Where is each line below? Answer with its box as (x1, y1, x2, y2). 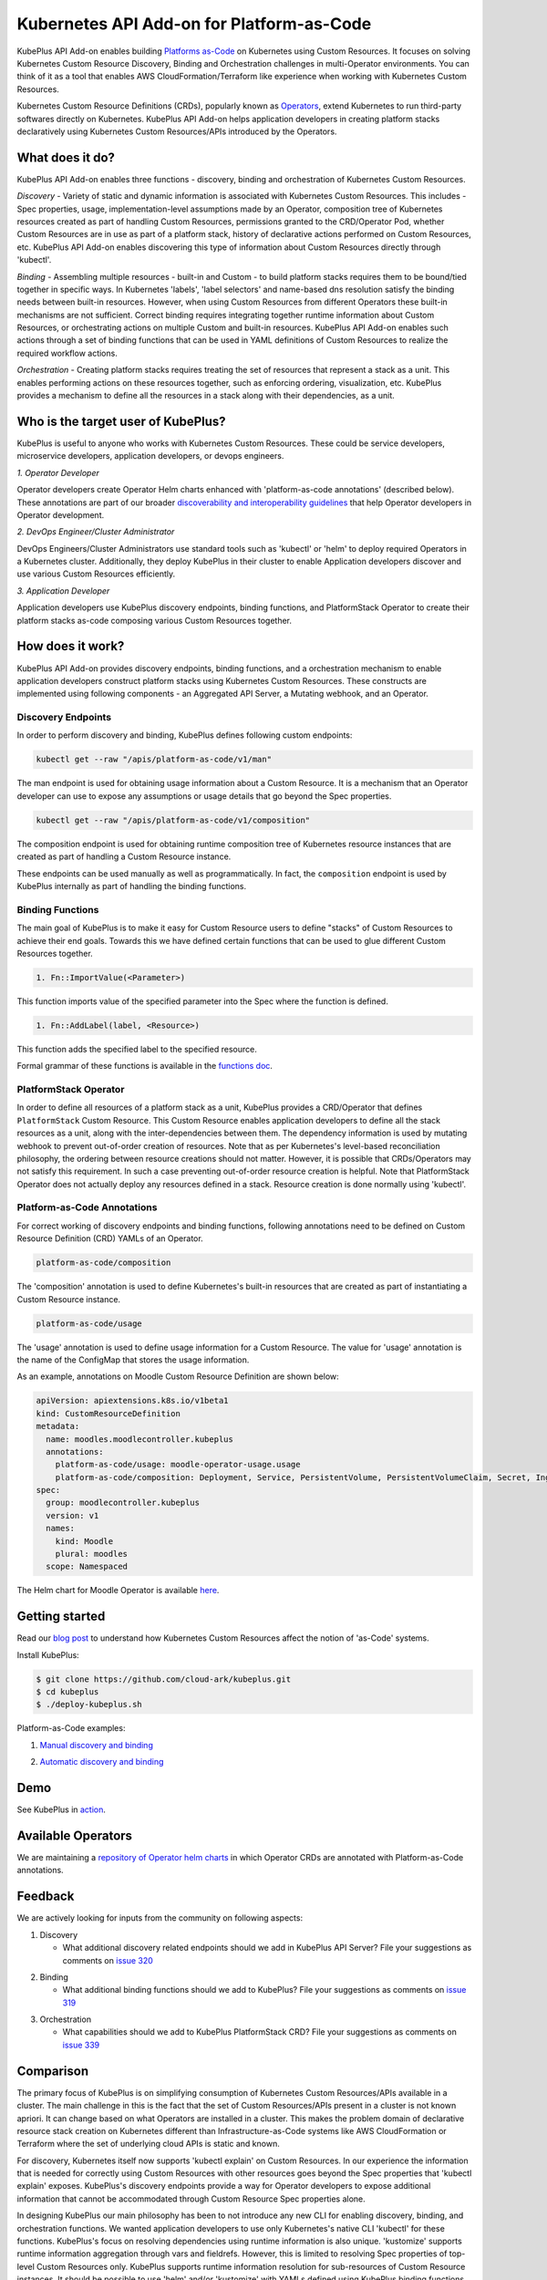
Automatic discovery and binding (39, 1757, 164, 1767)
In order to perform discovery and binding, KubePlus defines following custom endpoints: (16, 730, 353, 741)
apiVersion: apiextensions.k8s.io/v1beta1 (36, 1395, 229, 1406)
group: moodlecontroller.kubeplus (46, 1498, 201, 1508)
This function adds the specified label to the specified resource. (16, 1043, 257, 1054)
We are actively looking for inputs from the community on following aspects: (16, 1912, 304, 1923)
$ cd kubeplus (36, 1687, 99, 1697)
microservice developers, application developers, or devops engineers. (16, 451, 284, 461)
